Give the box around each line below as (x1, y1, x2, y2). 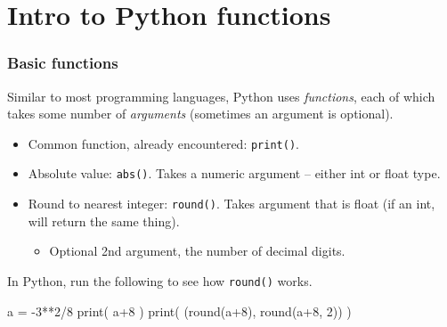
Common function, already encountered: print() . (28, 134, 299, 152)
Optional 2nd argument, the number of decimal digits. (49, 241, 345, 260)
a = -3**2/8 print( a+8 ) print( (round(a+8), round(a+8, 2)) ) (7, 301, 352, 320)
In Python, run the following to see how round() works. (7, 271, 313, 290)
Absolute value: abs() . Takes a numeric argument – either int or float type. (28, 164, 441, 183)
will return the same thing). (28, 211, 180, 230)
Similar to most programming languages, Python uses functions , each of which (7, 86, 435, 105)
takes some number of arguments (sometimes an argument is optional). (7, 104, 394, 123)
